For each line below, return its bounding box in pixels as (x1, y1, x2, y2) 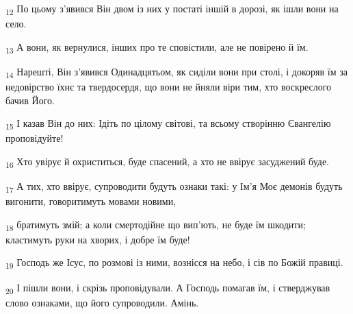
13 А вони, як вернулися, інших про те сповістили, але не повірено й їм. (5, 39, 309, 56)
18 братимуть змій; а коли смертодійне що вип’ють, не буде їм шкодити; (5, 217, 306, 233)
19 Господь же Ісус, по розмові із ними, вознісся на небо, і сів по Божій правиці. (5, 255, 343, 271)
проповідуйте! (5, 131, 64, 145)
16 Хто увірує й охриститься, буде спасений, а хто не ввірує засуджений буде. (5, 154, 329, 170)
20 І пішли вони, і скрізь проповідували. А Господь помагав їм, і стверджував (5, 280, 330, 296)
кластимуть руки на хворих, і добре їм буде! (5, 232, 190, 246)
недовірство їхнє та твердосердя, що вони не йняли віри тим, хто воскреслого (5, 79, 332, 93)
